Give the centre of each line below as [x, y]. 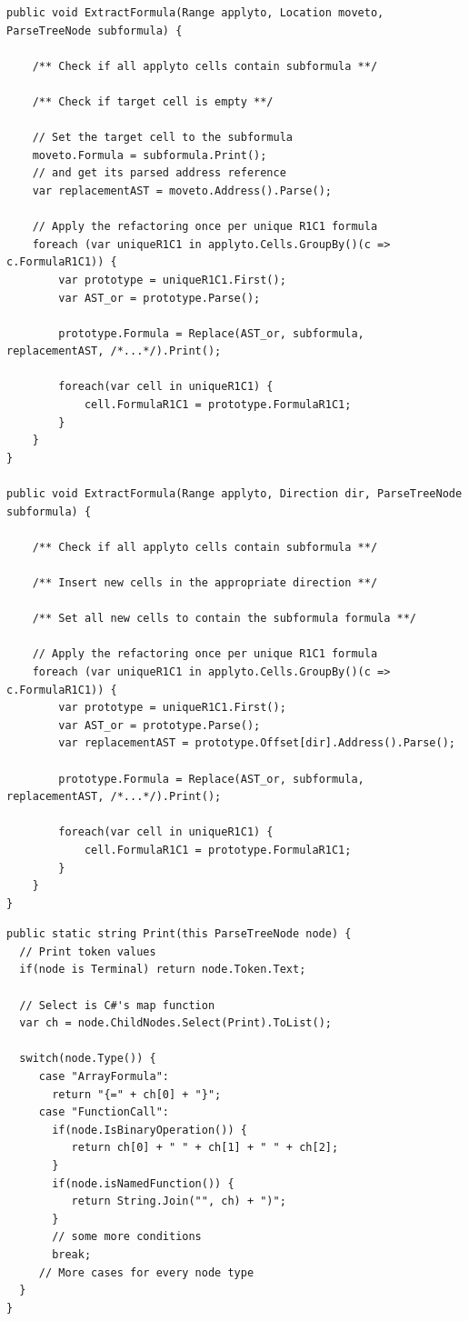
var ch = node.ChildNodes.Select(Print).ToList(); [175, 1023]
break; [72, 1254]
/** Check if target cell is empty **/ [153, 101]
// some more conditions [127, 1237]
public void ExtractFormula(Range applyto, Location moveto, [195, 13]
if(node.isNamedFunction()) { [143, 1183]
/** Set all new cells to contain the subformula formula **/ [225, 619]
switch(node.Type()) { [88, 1059]
